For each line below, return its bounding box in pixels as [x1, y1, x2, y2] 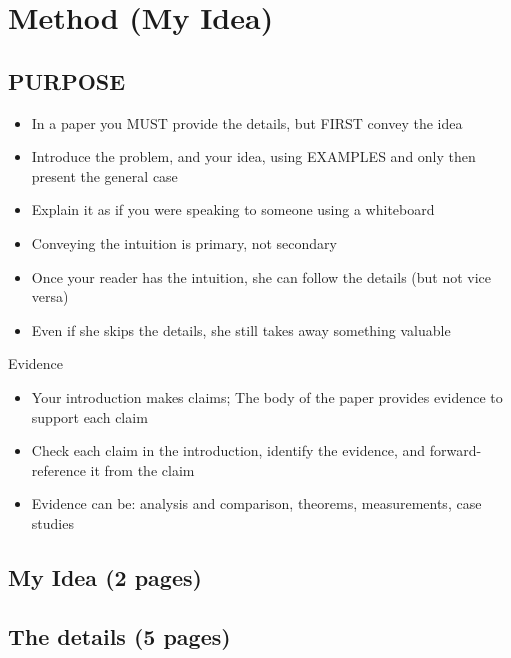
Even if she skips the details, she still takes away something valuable [31, 319, 451, 340]
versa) [31, 286, 69, 307]
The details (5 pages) [8, 620, 231, 651]
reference [31, 459, 86, 480]
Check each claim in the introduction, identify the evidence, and [31, 440, 426, 461]
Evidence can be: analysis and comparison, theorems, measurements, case [31, 493, 482, 514]
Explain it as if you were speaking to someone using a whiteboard [31, 199, 435, 220]
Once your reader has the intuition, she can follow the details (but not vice [31, 266, 492, 287]
